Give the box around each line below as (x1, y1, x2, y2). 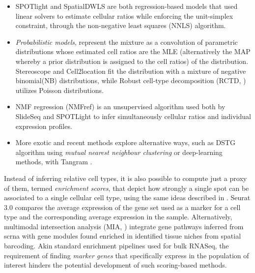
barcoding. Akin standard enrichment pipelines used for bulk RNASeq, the (4, 241, 229, 251)
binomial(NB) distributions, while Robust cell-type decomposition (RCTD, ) (15, 75, 246, 86)
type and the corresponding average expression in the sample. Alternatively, (4, 212, 232, 222)
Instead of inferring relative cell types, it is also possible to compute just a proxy (4, 173, 247, 183)
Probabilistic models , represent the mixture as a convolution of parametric (15, 36, 238, 47)
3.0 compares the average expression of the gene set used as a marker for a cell (4, 202, 241, 212)
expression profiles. (15, 121, 72, 131)
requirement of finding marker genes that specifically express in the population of (4, 250, 249, 260)
